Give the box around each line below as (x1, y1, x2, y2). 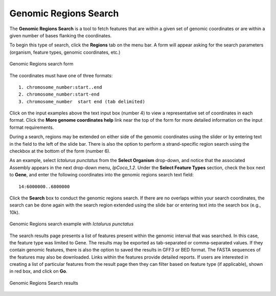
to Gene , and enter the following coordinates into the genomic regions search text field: (9, 172, 194, 178)
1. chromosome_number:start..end (18, 84, 102, 90)
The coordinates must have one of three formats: (9, 72, 113, 79)
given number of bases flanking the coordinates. (9, 32, 112, 38)
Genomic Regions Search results (9, 280, 79, 286)
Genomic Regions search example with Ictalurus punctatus (9, 221, 134, 227)
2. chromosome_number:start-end (18, 92, 100, 97)
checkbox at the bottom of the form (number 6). (9, 148, 111, 154)
